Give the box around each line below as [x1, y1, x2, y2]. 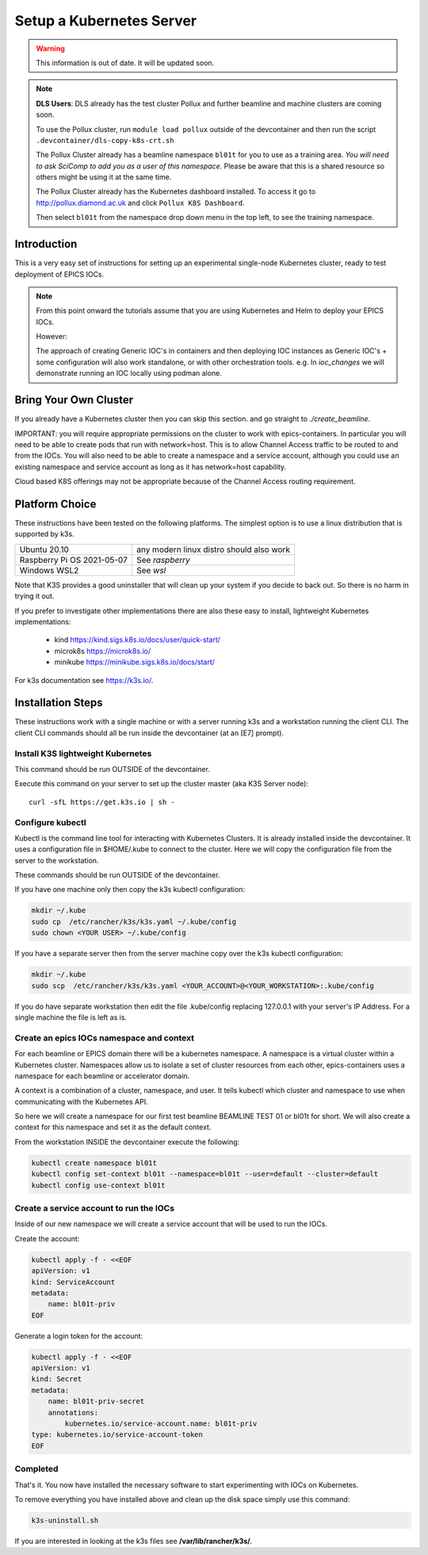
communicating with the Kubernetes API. [14, 1097, 148, 1106]
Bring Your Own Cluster [14, 393, 134, 407]
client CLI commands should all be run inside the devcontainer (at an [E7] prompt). [14, 727, 285, 738]
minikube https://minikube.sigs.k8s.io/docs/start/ [54, 658, 216, 667]
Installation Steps [14, 696, 103, 710]
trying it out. [14, 592, 55, 601]
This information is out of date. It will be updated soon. [36, 58, 215, 68]
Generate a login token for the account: [14, 1331, 143, 1341]
